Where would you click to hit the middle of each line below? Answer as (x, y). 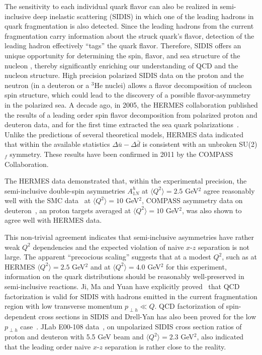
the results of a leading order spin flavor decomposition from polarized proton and (131, 114)
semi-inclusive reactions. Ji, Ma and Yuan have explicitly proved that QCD (122, 286)
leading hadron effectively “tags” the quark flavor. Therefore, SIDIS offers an (123, 46)
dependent (21, 317)
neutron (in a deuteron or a (47, 85)
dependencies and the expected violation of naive (108, 247)
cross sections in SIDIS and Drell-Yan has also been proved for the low (147, 317)
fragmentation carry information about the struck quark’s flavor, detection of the (129, 35)
